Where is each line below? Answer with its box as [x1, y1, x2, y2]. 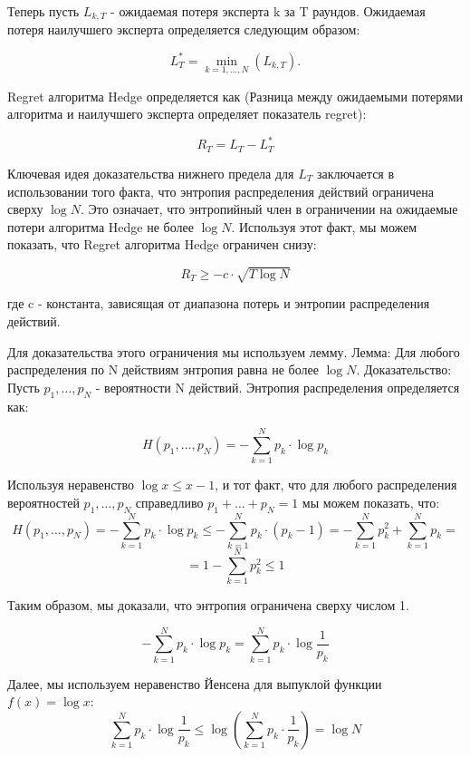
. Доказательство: [356, 360, 452, 379]
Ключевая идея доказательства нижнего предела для [7, 163, 294, 182]
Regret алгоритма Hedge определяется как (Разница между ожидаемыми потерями [7, 86, 463, 105]
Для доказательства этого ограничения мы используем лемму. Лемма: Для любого [7, 342, 460, 361]
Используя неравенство [7, 475, 134, 494]
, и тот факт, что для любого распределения [215, 475, 457, 494]
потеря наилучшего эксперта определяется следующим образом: [7, 20, 360, 39]
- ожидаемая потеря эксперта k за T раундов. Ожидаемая [110, 2, 426, 20]
